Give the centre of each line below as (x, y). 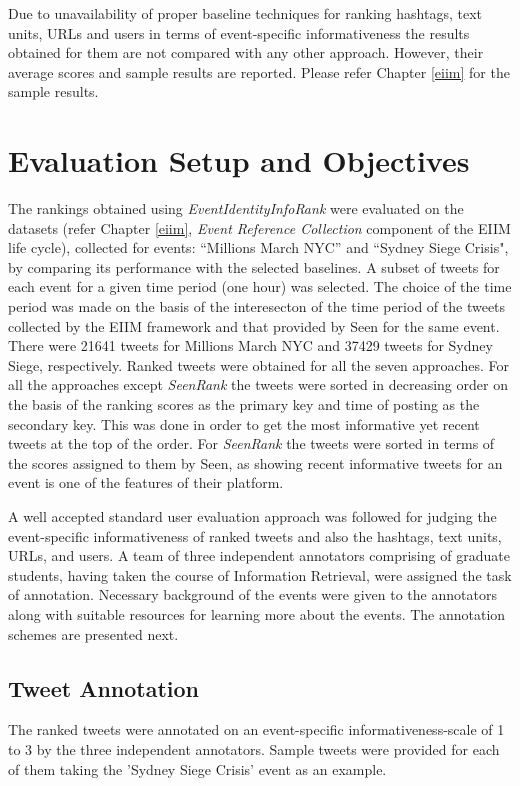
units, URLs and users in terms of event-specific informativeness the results (239, 32)
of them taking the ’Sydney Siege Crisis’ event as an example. (197, 768)
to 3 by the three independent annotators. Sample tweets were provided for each (254, 748)
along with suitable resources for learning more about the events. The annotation (257, 613)
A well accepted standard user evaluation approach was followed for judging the (252, 516)
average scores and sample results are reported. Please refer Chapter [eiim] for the (259, 71)
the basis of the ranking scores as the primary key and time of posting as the (244, 404)
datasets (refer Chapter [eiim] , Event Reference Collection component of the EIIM (259, 227)
